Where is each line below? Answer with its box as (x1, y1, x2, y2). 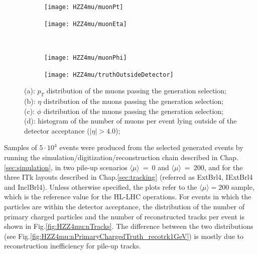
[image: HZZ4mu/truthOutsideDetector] (44, 71, 174, 78)
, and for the (204, 162, 243, 172)
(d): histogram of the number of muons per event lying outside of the (24, 115, 237, 126)
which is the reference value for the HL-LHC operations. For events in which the (4, 191, 251, 202)
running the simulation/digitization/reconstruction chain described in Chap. (4, 152, 238, 162)
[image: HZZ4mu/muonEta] (44, 20, 127, 28)
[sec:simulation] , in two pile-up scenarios (4, 162, 127, 172)
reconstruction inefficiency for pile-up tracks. (4, 240, 141, 251)
